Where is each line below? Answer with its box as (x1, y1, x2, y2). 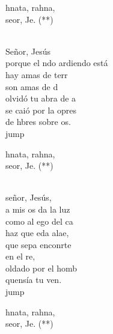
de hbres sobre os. (5, 115, 71, 128)
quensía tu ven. (5, 273, 62, 286)
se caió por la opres (5, 103, 77, 116)
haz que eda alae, (5, 226, 69, 239)
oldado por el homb (5, 261, 78, 274)
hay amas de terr (5, 68, 68, 80)
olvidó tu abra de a (5, 92, 76, 105)
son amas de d (5, 80, 58, 93)
